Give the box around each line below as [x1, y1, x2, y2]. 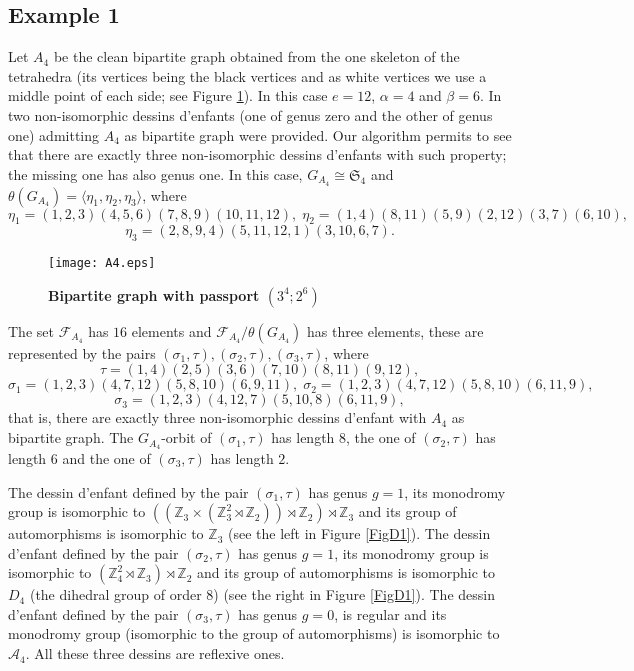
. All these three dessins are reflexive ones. [25, 643, 285, 664]
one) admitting [8, 124, 100, 145]
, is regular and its [334, 603, 447, 624]
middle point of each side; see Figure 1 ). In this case [8, 85, 328, 106]
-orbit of [161, 427, 212, 448]
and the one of [62, 447, 151, 468]
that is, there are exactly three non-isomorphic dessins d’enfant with [8, 407, 427, 428]
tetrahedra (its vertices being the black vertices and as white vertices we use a [8, 65, 487, 86]
